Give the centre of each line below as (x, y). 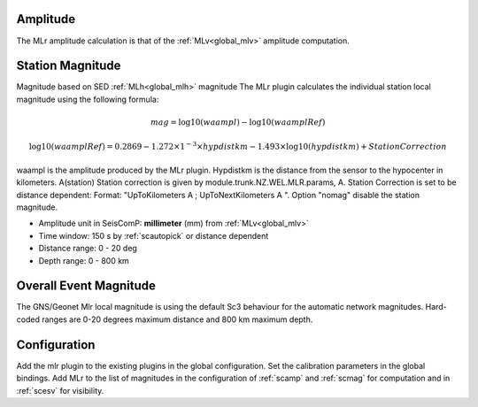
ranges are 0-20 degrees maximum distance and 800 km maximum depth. (177, 319)
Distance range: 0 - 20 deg (88, 249)
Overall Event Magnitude (86, 286)
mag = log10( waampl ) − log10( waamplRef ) (238, 123)
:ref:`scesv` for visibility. (60, 390)
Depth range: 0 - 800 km (84, 260)
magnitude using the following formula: (88, 99)
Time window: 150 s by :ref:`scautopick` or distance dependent (154, 235)
